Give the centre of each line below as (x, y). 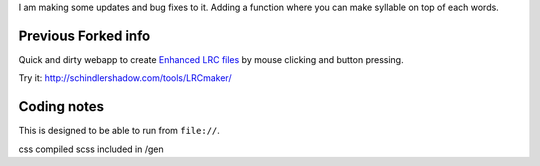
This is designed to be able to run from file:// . (119, 131)
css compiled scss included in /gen (91, 149)
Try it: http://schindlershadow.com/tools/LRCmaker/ (125, 78)
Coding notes (61, 106)
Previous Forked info (84, 35)
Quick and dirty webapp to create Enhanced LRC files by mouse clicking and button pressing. (211, 59)
